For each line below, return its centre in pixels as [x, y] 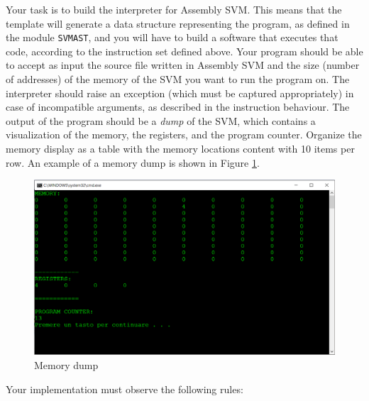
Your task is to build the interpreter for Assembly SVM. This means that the [174, 9]
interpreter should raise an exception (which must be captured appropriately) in [180, 93]
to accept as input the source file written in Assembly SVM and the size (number [183, 65]
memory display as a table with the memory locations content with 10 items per [180, 148]
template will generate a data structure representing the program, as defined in [178, 23]
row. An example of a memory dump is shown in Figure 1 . [133, 162]
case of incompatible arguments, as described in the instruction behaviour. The [178, 107]
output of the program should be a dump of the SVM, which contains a [161, 120]
